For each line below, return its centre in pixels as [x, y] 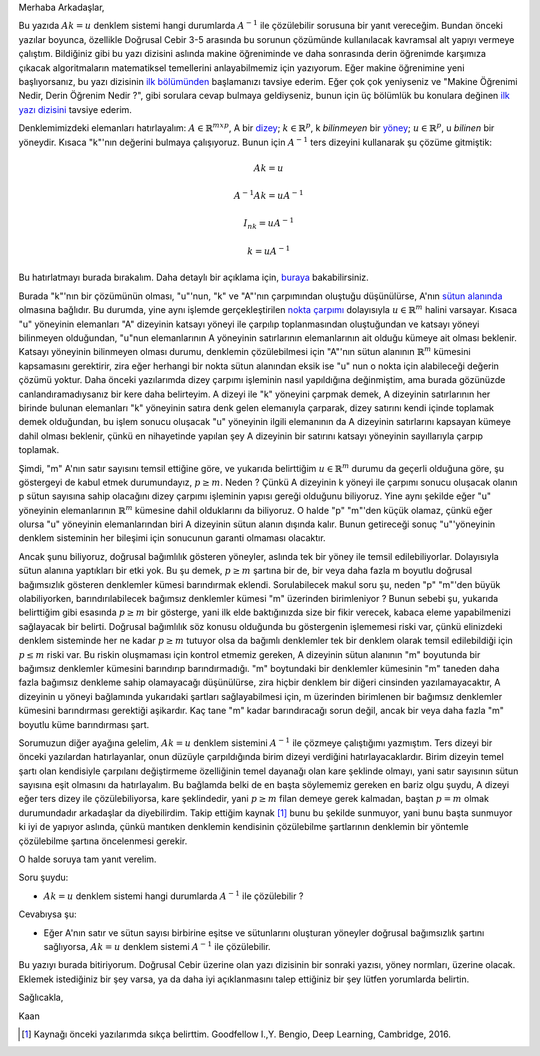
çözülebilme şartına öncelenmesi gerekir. [103, 841]
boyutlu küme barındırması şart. [84, 724]
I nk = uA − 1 [269, 224]
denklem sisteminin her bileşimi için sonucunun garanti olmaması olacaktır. [172, 538]
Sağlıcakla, [41, 997]
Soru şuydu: [43, 877]
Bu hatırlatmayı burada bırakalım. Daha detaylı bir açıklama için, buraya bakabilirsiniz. [193, 277]
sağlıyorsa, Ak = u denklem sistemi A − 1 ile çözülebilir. [157, 946]
